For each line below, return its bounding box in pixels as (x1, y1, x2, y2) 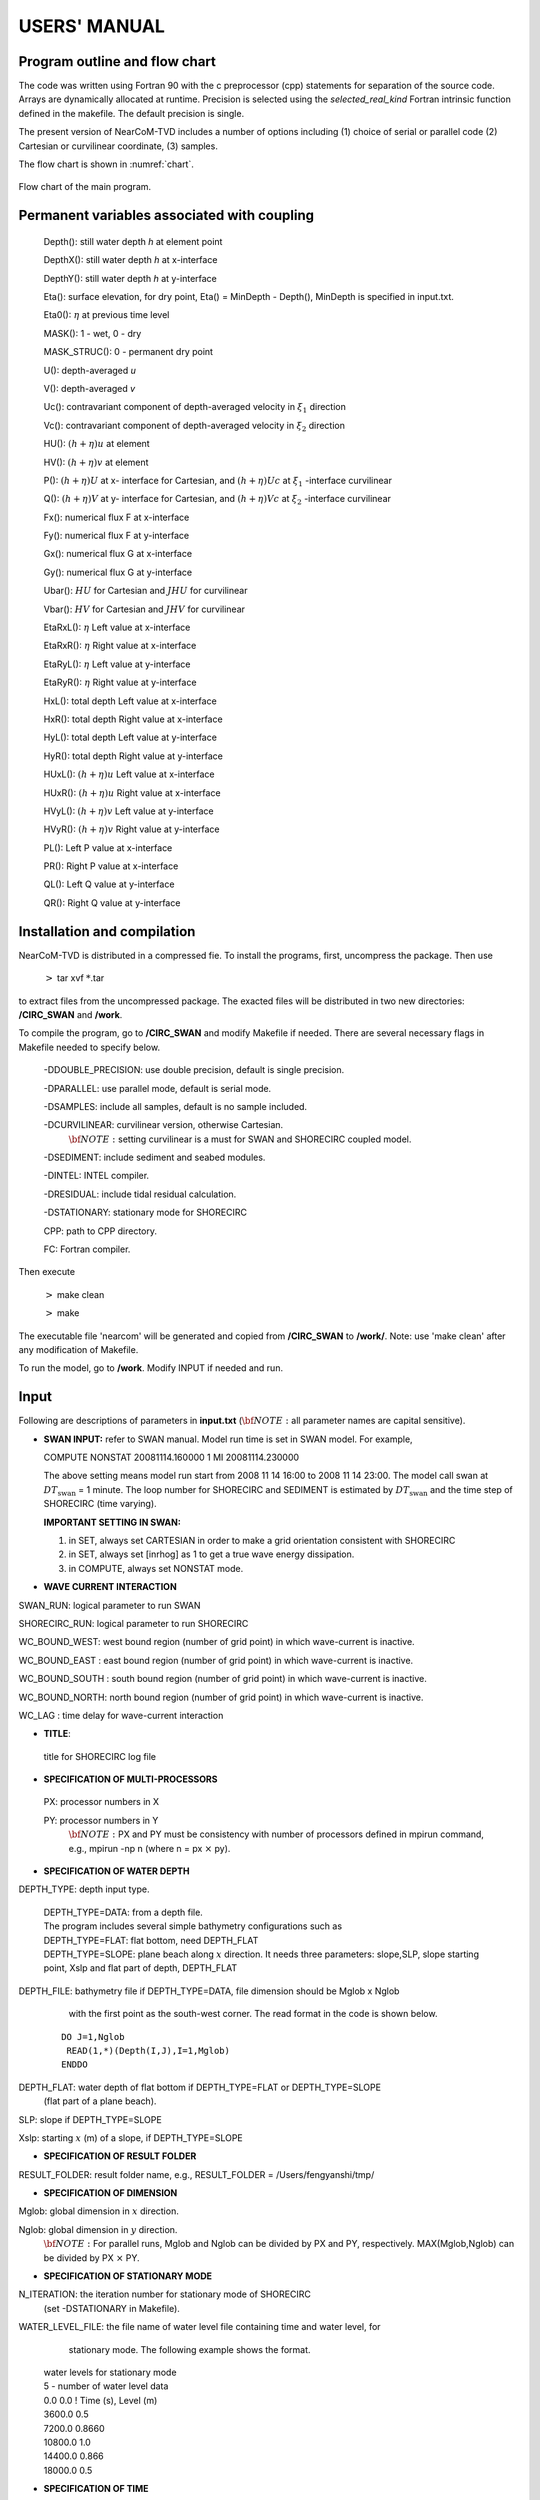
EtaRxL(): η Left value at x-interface (43, 621, 191, 634)
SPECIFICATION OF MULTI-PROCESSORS (43, 1773, 218, 1785)
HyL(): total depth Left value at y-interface (43, 731, 217, 744)
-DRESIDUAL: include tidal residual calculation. (43, 1188, 237, 1200)
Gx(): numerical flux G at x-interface (43, 548, 193, 560)
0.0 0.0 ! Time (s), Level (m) (43, 2394, 158, 2406)
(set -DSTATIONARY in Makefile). (43, 2302, 180, 2314)
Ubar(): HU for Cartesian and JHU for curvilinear (43, 585, 248, 597)
